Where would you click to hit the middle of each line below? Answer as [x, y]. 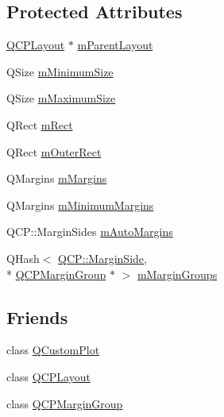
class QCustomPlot [53, 350]
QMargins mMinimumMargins [80, 205]
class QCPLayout [48, 376]
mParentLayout [115, 45]
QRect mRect [40, 124]
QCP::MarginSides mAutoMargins [90, 232]
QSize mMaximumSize [61, 98]
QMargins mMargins [57, 178]
